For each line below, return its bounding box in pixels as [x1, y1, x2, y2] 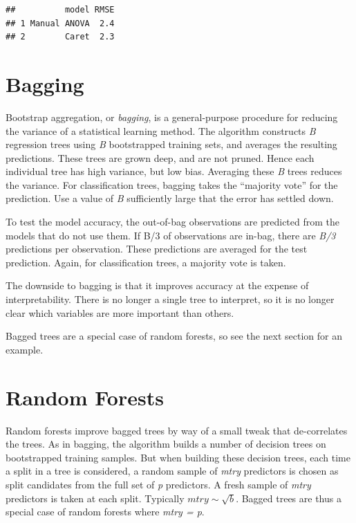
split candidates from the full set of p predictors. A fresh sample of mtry [6, 477, 311, 491]
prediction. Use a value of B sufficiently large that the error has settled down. [6, 191, 334, 205]
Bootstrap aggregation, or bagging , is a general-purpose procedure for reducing [6, 109, 338, 124]
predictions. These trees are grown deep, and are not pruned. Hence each [6, 150, 315, 165]
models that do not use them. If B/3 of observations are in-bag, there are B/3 [6, 228, 336, 242]
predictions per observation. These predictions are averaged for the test [6, 241, 308, 256]
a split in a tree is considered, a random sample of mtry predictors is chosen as [6, 464, 339, 478]
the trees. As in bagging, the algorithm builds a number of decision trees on [6, 437, 326, 451]
